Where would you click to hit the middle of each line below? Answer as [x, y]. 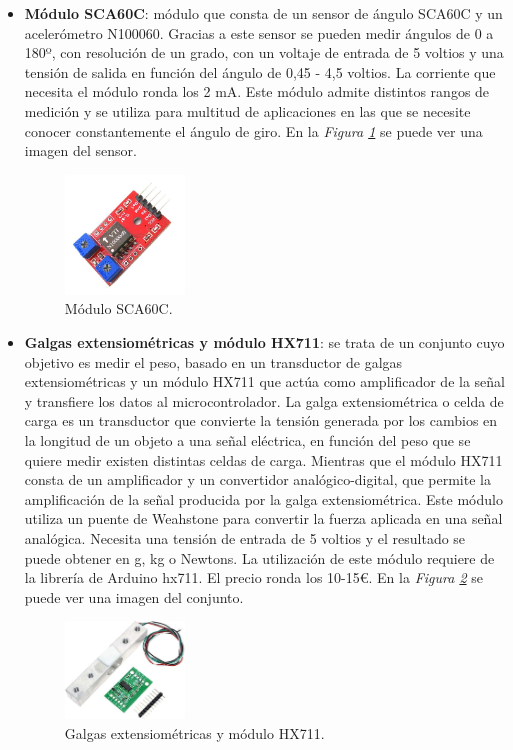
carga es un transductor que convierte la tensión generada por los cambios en [261, 420]
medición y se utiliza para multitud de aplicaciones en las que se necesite [247, 110]
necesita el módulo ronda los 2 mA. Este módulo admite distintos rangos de [257, 91]
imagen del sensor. [80, 150]
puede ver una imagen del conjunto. [134, 596]
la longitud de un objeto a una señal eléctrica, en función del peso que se [247, 439]
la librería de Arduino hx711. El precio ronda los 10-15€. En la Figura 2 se [253, 577]
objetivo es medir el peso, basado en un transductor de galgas [213, 361]
